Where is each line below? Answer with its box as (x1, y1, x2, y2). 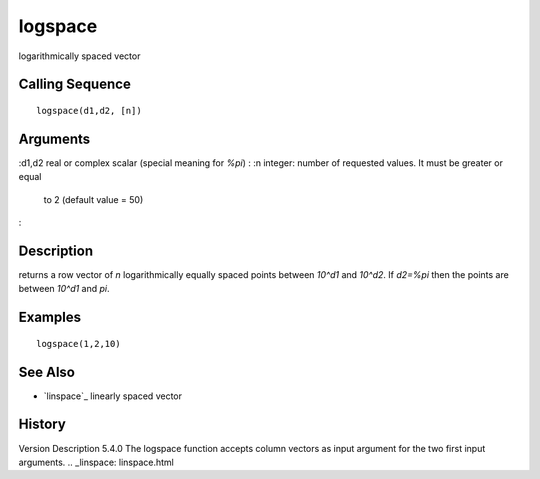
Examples (18, 309, 82, 326)
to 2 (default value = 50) (43, 193, 144, 205)
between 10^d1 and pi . (18, 283, 110, 295)
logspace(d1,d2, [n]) (36, 105, 142, 116)
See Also (18, 363, 75, 380)
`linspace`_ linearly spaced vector (43, 390, 182, 402)
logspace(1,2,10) (36, 338, 121, 349)
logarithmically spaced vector (18, 50, 141, 62)
